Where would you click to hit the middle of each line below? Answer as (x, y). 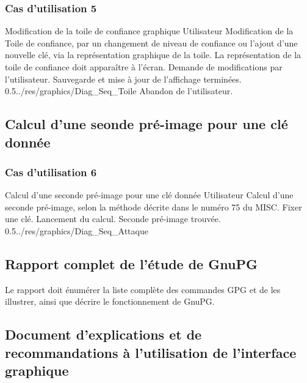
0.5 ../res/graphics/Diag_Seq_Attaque (77, 230)
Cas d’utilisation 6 (51, 172)
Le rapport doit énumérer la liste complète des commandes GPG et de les (143, 289)
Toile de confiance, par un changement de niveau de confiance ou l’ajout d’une (151, 43)
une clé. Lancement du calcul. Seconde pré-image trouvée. (113, 219)
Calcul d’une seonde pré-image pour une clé (146, 124)
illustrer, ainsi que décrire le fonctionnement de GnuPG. (110, 301)
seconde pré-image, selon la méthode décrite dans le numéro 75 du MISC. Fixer (153, 206)
